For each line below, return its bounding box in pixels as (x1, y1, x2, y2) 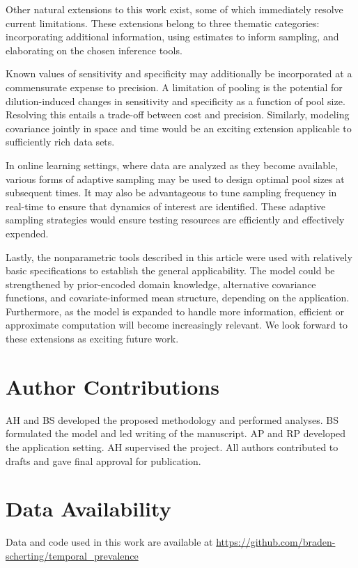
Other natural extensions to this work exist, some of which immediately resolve (6, 2, 343, 16)
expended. (6, 226, 49, 240)
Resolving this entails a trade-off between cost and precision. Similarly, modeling (6, 107, 350, 122)
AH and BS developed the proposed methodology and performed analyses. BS (6, 412, 338, 427)
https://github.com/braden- (216, 535, 336, 549)
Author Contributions (6, 372, 219, 400)
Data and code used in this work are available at (6, 535, 213, 549)
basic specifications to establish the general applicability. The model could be (6, 263, 335, 278)
